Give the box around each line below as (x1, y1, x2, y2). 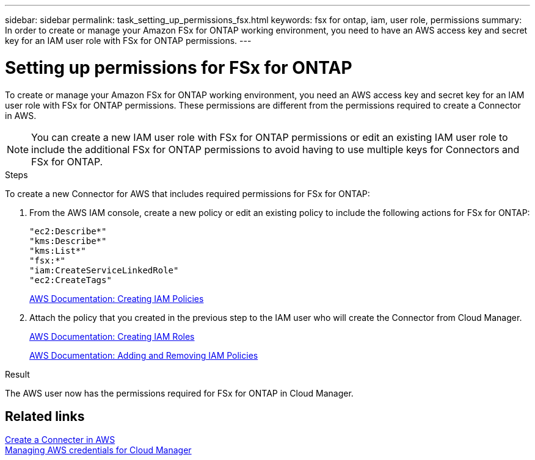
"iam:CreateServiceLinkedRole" (29, 265, 179, 275)
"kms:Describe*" (29, 235, 107, 246)
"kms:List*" (29, 245, 86, 256)
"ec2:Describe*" (29, 226, 107, 236)
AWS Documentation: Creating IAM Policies (29, 293, 204, 304)
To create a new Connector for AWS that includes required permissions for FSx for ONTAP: (5, 188, 370, 199)
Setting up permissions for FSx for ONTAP (5, 57, 352, 78)
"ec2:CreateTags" (29, 275, 112, 285)
